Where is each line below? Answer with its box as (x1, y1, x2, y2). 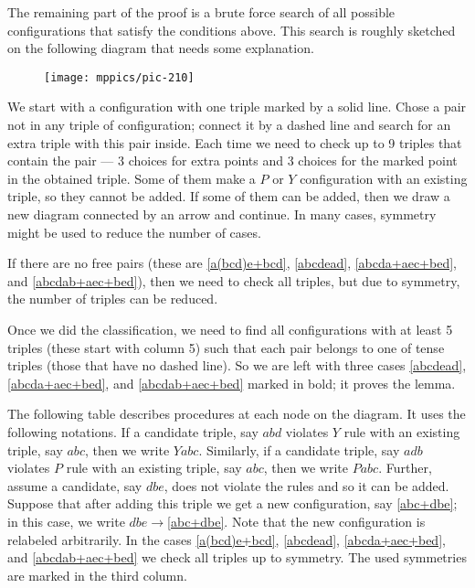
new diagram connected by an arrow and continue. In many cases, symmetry (7, 205, 437, 223)
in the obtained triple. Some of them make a (7, 168, 256, 187)
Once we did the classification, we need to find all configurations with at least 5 (7, 319, 453, 338)
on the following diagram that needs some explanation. (7, 38, 314, 58)
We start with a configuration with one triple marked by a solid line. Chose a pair (7, 97, 467, 116)
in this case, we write (7, 511, 125, 530)
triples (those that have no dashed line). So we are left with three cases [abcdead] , (7, 356, 467, 375)
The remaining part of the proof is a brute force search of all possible (7, 3, 396, 21)
